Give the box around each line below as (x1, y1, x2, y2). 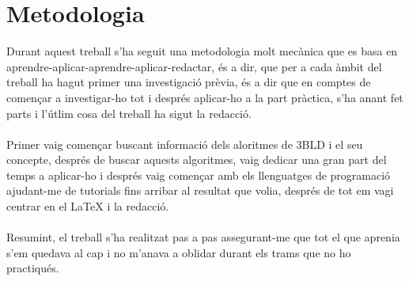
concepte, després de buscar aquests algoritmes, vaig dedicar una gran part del (6, 151, 387, 168)
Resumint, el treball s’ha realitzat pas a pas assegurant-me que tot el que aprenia (6, 229, 400, 245)
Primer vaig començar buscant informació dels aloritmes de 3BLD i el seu (6, 135, 363, 152)
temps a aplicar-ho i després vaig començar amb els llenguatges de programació (6, 166, 391, 183)
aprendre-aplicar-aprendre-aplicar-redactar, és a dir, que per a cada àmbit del (6, 58, 382, 74)
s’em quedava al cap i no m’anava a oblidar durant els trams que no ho (6, 244, 351, 260)
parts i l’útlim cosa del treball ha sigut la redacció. (6, 104, 252, 121)
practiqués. (6, 260, 59, 276)
